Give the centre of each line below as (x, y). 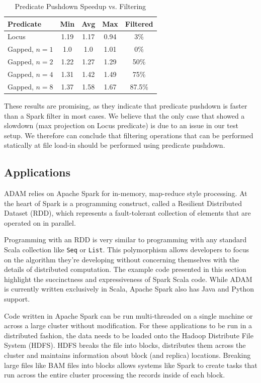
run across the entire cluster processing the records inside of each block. (115, 375)
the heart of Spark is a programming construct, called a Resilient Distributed (123, 203)
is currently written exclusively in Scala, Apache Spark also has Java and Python (129, 289)
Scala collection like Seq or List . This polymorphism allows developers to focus (126, 250)
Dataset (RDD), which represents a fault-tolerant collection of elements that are (127, 213)
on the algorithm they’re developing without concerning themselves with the (122, 259)
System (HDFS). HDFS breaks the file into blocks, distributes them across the (125, 345)
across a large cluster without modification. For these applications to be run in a (128, 325)
